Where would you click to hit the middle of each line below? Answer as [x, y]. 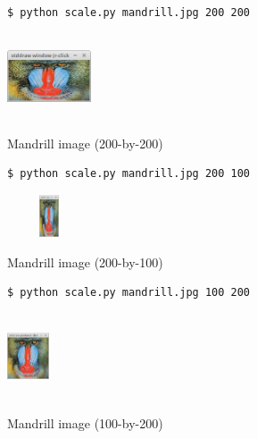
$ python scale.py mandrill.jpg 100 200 [129, 293]
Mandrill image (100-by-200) [85, 422]
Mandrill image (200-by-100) [85, 262]
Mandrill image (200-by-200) [85, 143]
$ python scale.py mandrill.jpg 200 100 [129, 174]
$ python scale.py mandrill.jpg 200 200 [129, 13]
